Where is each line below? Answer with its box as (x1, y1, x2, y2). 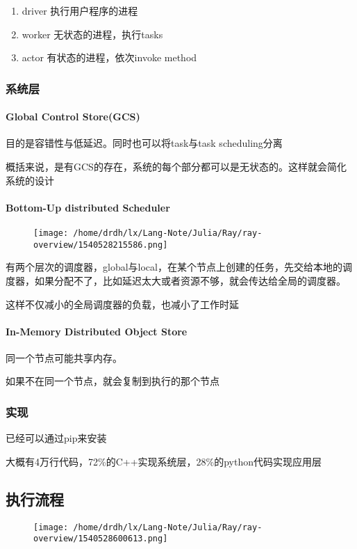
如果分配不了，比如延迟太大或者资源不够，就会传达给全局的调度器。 (34, 273, 346, 287)
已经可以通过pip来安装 (6, 431, 107, 445)
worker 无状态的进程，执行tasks (22, 26, 163, 41)
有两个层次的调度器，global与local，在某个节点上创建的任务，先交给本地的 (6, 260, 342, 274)
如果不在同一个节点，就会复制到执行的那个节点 (6, 374, 219, 388)
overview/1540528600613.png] (33, 534, 168, 544)
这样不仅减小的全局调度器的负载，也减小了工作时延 (6, 296, 239, 311)
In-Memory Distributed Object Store (6, 324, 188, 338)
